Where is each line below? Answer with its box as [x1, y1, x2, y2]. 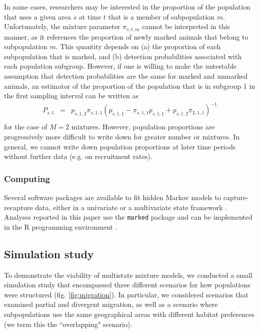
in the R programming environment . [4, 221, 117, 232]
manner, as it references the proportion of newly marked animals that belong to [4, 31, 248, 42]
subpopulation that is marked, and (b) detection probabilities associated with [4, 51, 241, 61]
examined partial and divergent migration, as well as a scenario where [4, 299, 218, 309]
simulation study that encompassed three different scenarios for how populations [4, 279, 250, 290]
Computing [4, 172, 50, 185]
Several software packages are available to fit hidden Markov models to [4, 192, 221, 202]
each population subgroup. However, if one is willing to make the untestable [4, 61, 237, 71]
